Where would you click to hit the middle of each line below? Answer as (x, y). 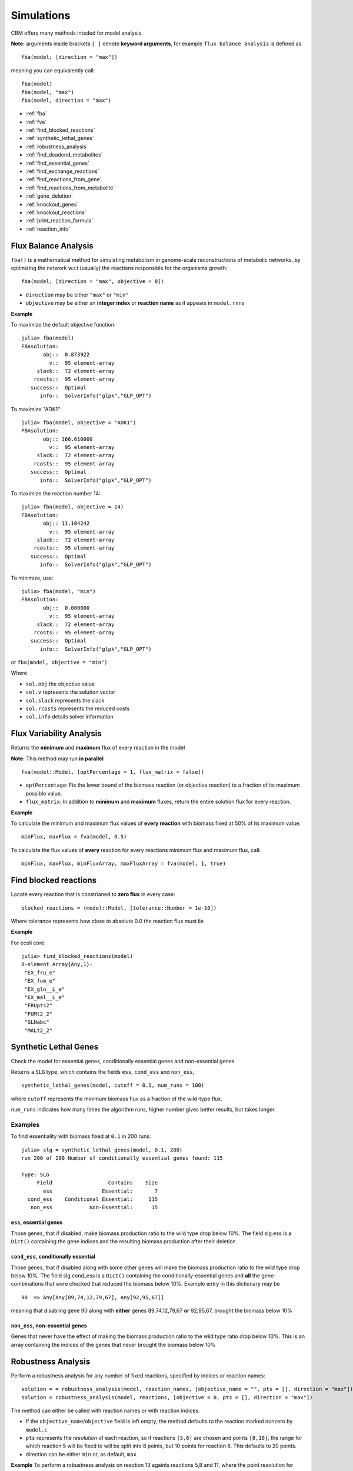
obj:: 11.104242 (66, 523)
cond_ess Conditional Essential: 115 (93, 1199)
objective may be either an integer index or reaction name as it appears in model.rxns (135, 303)
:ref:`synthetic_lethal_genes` (60, 138)
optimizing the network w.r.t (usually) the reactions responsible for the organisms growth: (119, 268)
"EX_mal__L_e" (45, 998)
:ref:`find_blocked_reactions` (60, 130)
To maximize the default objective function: (63, 325)
